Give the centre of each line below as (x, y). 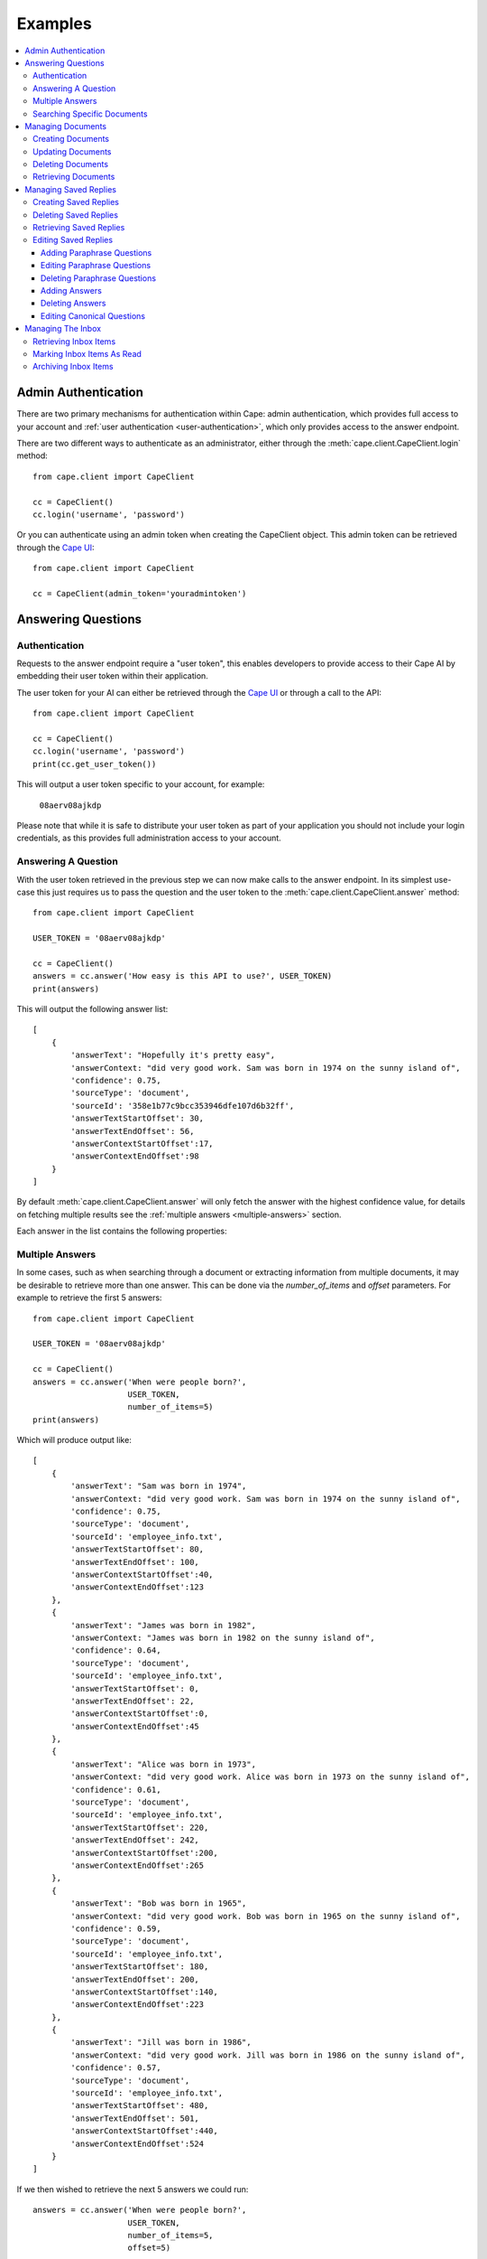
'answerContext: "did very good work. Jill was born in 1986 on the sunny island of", (268, 2055)
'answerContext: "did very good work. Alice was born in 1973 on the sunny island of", (271, 1777)
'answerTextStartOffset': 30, (138, 1119)
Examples (54, 23)
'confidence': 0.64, (116, 1650)
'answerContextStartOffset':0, (140, 1714)
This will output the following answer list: (92, 1009)
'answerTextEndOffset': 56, (133, 1131)
